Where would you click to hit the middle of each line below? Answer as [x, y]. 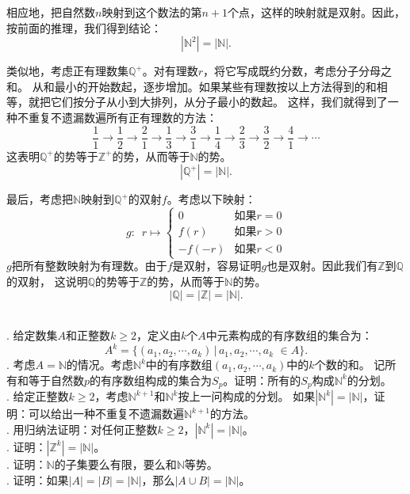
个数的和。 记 [350, 365]
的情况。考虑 [100, 365]
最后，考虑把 [40, 199]
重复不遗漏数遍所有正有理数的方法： [123, 117]
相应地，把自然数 [51, 12]
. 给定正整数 [38, 396]
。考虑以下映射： [211, 199]
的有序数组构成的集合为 [151, 380]
